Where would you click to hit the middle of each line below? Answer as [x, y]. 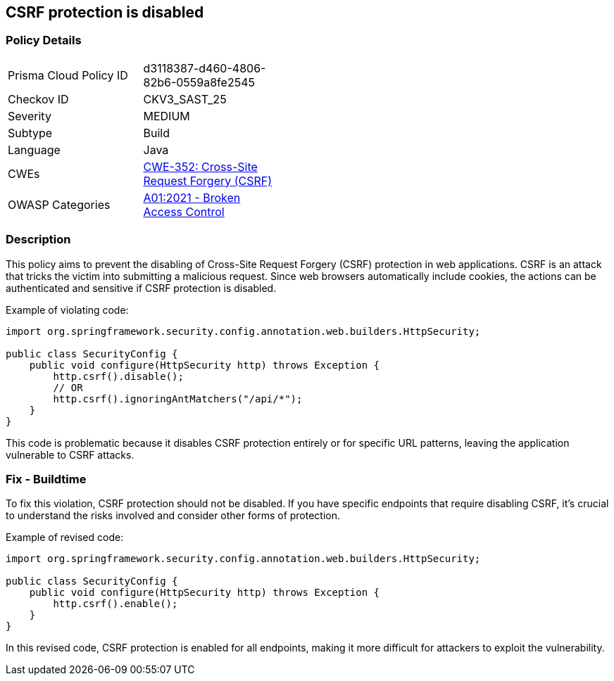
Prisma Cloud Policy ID [68, 75]
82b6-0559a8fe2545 [199, 82]
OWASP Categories [59, 204]
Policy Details [44, 40]
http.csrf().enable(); [115, 604]
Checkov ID [38, 99]
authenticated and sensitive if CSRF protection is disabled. [141, 288]
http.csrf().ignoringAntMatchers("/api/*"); [178, 399]
